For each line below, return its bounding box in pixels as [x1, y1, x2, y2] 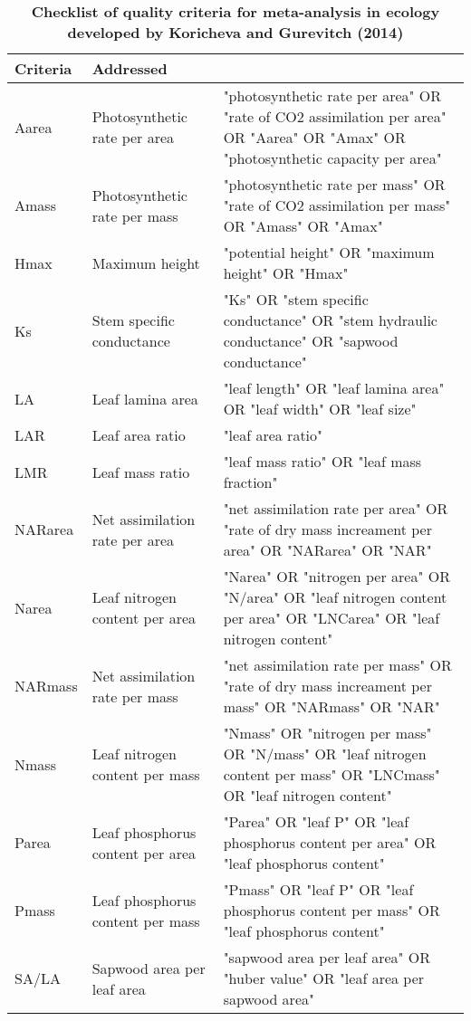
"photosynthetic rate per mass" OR [223, 174, 446, 195]
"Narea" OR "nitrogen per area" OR [223, 566, 450, 587]
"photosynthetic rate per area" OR [223, 85, 442, 106]
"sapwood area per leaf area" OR [223, 947, 431, 968]
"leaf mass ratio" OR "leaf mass [223, 451, 422, 472]
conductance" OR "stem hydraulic [223, 310, 437, 330]
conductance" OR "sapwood [223, 330, 399, 351]
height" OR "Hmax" [223, 262, 349, 283]
